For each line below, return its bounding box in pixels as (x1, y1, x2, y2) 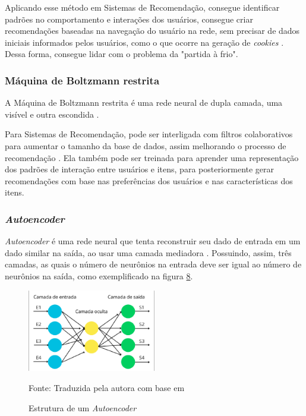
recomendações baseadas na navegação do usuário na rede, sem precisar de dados (5, 24, 300, 37)
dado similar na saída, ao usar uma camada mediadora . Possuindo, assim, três (5, 246, 292, 259)
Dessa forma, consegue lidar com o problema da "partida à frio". (5, 48, 238, 60)
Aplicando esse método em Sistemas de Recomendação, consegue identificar (5, 1, 280, 13)
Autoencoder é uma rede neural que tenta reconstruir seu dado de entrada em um (5, 235, 301, 247)
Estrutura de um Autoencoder (29, 401, 137, 414)
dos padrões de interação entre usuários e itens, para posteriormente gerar (5, 163, 275, 175)
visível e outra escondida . (5, 108, 99, 120)
